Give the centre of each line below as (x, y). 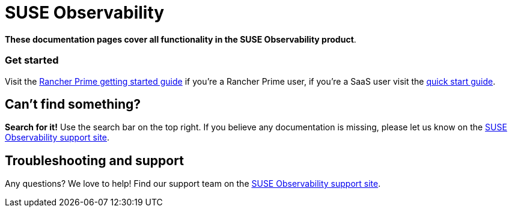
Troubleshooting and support (94, 160)
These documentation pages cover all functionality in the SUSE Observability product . (181, 39)
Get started (32, 60)
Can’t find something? (73, 104)
